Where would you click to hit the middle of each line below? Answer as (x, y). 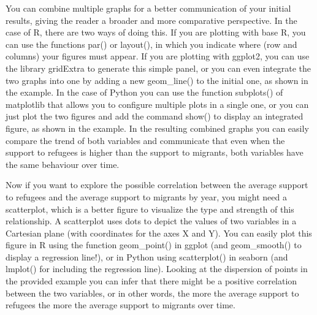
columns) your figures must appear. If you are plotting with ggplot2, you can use (158, 56)
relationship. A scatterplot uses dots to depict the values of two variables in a (151, 221)
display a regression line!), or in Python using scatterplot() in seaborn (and (147, 256)
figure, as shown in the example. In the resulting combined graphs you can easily (157, 128)
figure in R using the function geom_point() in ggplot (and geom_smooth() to (154, 245)
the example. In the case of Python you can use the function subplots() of (144, 92)
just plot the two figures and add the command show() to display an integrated (155, 116)
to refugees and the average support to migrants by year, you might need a (146, 196)
